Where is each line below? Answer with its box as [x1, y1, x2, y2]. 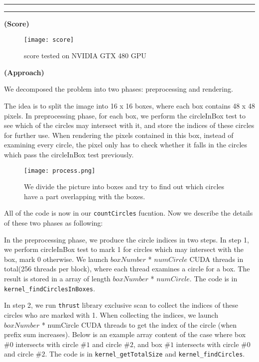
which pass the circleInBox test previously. [4, 149, 134, 159]
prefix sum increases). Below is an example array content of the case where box [4, 329, 246, 340]
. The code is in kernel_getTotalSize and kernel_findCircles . [45, 349, 245, 359]
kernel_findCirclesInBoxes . [4, 283, 95, 293]
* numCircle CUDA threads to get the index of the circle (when [41, 319, 237, 330]
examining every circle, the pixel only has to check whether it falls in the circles [4, 139, 248, 150]
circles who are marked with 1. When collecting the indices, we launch [4, 309, 218, 320]
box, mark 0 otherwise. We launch [4, 253, 108, 264]
